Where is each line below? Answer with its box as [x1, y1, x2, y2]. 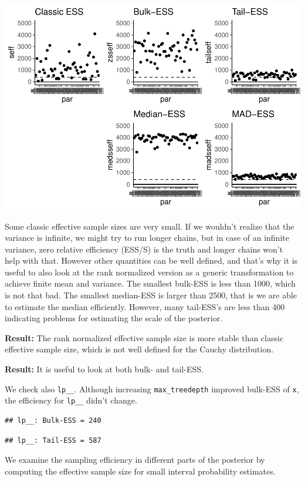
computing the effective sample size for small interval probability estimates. [5, 465, 276, 477]
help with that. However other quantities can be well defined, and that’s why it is [5, 254, 298, 267]
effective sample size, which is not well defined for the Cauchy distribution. [5, 343, 274, 355]
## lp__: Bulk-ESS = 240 [5, 416, 101, 425]
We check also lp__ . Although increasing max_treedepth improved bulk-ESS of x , [5, 382, 299, 395]
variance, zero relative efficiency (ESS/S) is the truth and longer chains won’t [5, 243, 283, 255]
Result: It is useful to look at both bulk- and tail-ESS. [5, 363, 204, 375]
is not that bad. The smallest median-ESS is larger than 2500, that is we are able [5, 289, 297, 301]
